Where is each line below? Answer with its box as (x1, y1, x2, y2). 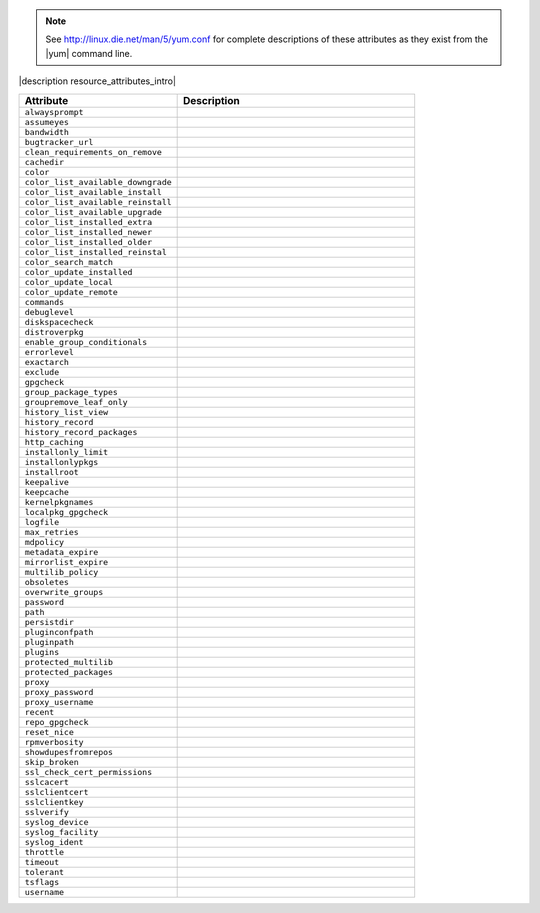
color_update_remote (24, 286, 119, 297)
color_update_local (24, 276, 114, 287)
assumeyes (24, 116, 70, 127)
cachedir (24, 156, 65, 167)
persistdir (24, 616, 75, 627)
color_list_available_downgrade (24, 176, 172, 187)
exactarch (24, 356, 70, 367)
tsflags (24, 876, 60, 887)
